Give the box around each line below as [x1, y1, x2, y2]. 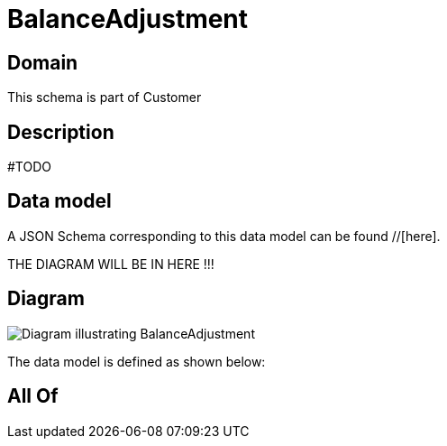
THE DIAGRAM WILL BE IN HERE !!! [7, 256, 214, 272]
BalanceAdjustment [7, 4, 249, 34]
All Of [7, 385, 59, 408]
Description [7, 120, 114, 144]
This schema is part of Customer [7, 89, 202, 106]
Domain [7, 51, 78, 74]
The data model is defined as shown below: [7, 353, 266, 369]
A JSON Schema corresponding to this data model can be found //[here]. [7, 228, 441, 244]
